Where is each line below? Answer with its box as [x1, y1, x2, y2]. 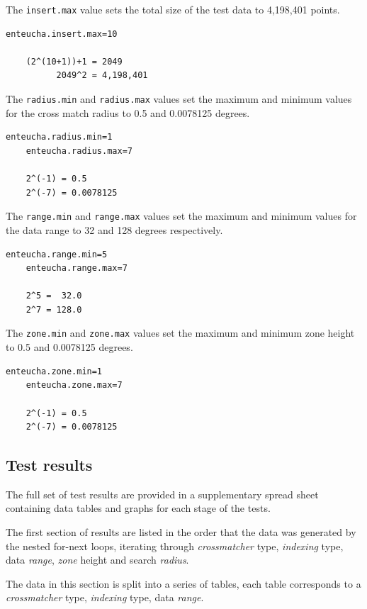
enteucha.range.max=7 [26, 263, 128, 274]
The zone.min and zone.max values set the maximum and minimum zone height [6, 325, 355, 340]
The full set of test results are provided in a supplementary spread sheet [6, 486, 319, 501]
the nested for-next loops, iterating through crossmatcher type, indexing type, [6, 538, 344, 553]
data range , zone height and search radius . [6, 552, 189, 567]
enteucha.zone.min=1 [6, 366, 103, 376]
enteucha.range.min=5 [6, 249, 108, 259]
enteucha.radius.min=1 [6, 132, 113, 143]
